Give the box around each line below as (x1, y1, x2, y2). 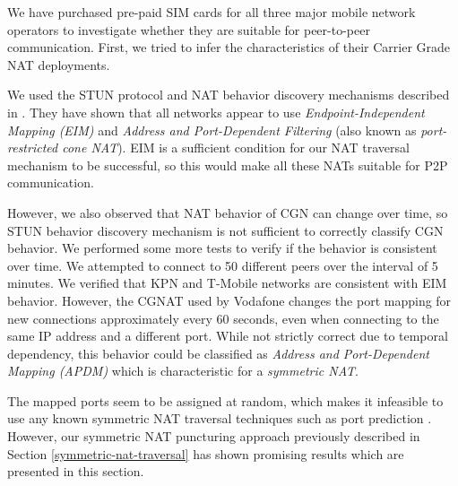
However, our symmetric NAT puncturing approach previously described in (7, 427, 420, 446)
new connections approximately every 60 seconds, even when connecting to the (7, 308, 439, 327)
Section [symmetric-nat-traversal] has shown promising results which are (7, 444, 404, 463)
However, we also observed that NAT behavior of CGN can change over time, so (7, 203, 448, 221)
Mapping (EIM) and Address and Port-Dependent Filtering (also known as (7, 120, 417, 139)
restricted (7, 138, 58, 157)
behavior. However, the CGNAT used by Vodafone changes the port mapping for (7, 291, 452, 309)
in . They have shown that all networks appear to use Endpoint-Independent (7, 102, 425, 121)
